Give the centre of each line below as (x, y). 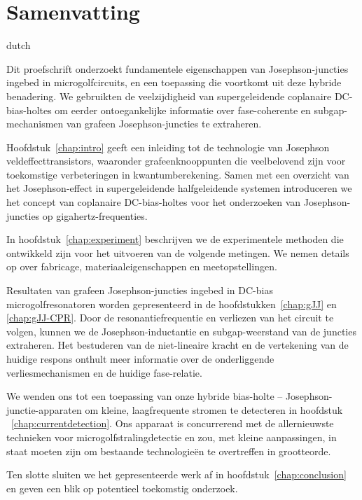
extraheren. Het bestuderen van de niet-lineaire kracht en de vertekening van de (177, 345)
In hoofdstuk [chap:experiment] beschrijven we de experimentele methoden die (175, 239)
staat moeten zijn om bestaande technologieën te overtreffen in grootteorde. (169, 451)
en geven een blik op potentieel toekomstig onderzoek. (122, 488)
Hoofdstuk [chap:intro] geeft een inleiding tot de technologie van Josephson (168, 147)
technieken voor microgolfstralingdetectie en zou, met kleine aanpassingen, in (172, 437)
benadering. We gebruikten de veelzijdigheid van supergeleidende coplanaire (169, 96)
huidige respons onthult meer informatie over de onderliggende (140, 359)
